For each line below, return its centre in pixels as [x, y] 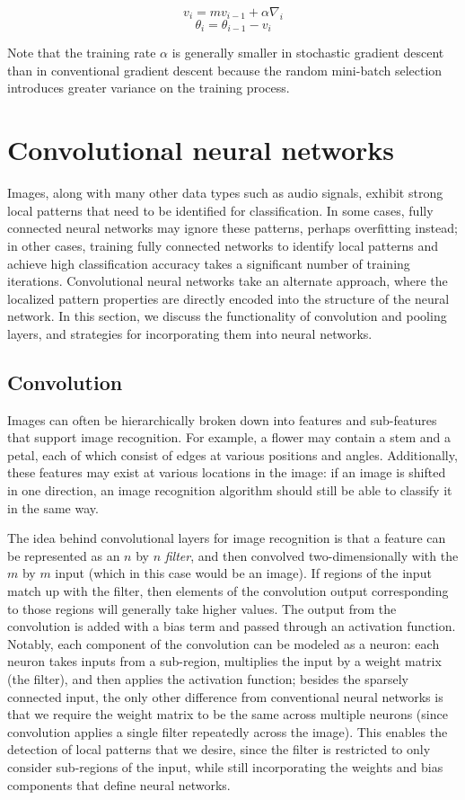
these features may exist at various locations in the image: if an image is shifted [227, 472]
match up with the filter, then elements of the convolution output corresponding [228, 591]
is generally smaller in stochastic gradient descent [308, 53]
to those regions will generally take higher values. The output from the [202, 608]
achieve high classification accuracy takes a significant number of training [209, 263]
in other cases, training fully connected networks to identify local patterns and [223, 245]
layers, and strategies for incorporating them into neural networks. [190, 333]
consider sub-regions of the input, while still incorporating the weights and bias [225, 766]
